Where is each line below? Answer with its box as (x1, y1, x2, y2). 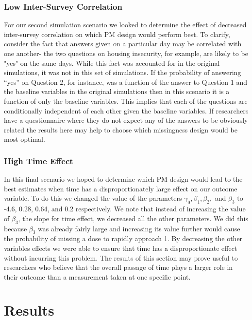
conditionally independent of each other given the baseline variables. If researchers (4, 105, 249, 115)
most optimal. (4, 134, 45, 144)
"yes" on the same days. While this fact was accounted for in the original (4, 57, 220, 68)
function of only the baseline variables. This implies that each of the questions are (4, 95, 248, 106)
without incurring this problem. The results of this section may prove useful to (4, 252, 238, 263)
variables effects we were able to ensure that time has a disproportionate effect (4, 243, 237, 253)
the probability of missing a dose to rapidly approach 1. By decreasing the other (4, 233, 243, 244)
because (4, 223, 27, 233)
